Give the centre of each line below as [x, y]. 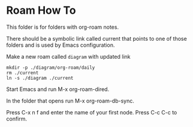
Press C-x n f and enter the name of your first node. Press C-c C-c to [92, 112]
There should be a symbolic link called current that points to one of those [96, 38]
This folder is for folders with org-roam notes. [62, 27]
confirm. [17, 119]
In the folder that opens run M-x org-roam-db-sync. [70, 101]
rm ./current [22, 72]
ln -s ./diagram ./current [40, 78]
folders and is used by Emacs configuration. [61, 45]
